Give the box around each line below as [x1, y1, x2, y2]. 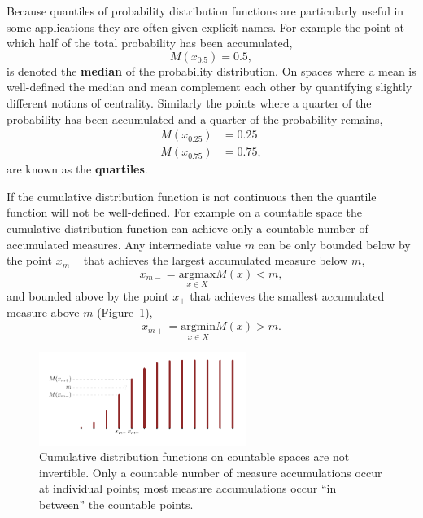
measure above [7, 304, 80, 321]
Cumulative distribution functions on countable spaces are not [39, 448, 350, 465]
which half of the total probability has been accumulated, [7, 34, 293, 51]
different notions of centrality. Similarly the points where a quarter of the [7, 94, 372, 111]
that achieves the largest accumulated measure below [83, 252, 348, 269]
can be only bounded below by [258, 235, 411, 252]
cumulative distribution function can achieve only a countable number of [7, 220, 368, 236]
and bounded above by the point [7, 288, 169, 304]
